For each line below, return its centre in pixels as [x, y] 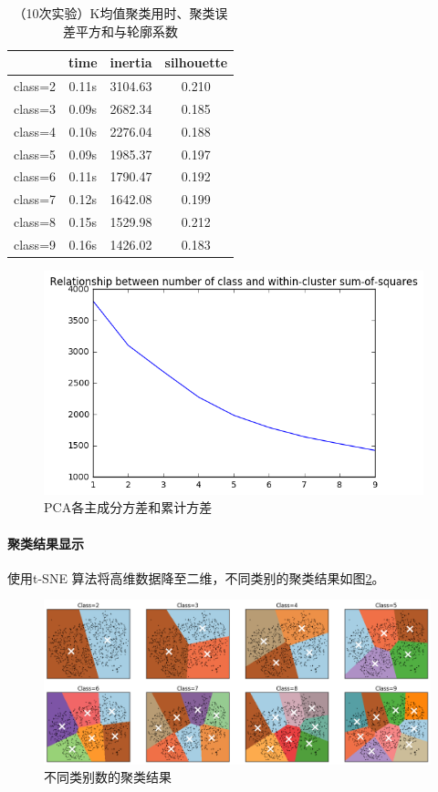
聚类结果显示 [46, 543]
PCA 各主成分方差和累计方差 [128, 507]
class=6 [35, 176]
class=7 [35, 199]
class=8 [35, 222]
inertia [131, 62]
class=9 [35, 244]
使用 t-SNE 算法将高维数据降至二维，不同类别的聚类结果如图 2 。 [196, 577]
